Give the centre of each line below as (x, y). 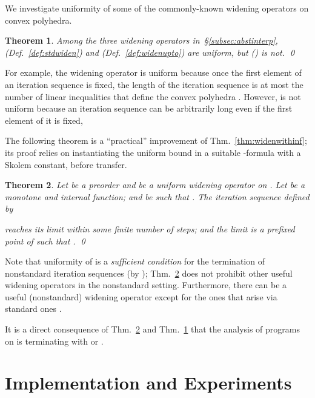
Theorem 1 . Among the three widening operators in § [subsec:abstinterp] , (141, 40)
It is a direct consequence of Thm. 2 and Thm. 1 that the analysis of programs (152, 329)
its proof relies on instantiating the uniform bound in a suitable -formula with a (153, 152)
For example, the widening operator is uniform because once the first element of (153, 73)
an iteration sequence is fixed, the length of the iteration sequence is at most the (154, 84)
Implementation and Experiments (148, 383)
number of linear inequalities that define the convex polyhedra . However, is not (153, 96)
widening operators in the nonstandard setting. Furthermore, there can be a (146, 285)
